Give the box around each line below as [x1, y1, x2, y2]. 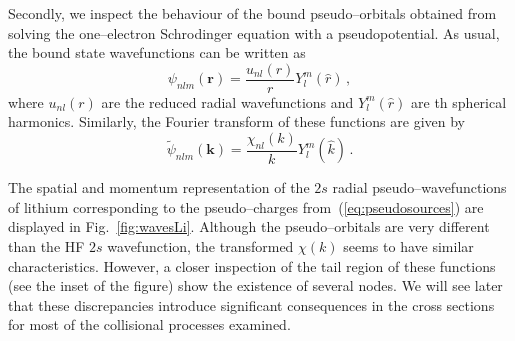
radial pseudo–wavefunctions [332, 177, 507, 198]
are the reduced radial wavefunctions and [101, 91, 354, 112]
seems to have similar [343, 236, 474, 257]
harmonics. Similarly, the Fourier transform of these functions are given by [8, 111, 465, 132]
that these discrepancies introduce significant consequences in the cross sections [8, 294, 495, 315]
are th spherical [411, 91, 507, 112]
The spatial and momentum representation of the [8, 177, 310, 198]
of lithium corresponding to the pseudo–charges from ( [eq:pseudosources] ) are [8, 196, 484, 217]
